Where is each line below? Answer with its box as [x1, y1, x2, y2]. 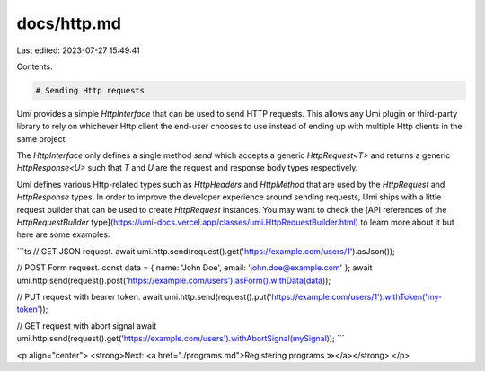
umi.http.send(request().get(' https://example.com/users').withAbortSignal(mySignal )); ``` [16, 333, 345, 344]
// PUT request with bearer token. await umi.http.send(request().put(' [16, 291, 272, 302]
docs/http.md [16, 13, 121, 33]
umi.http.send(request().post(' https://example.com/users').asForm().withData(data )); [16, 275, 331, 286]
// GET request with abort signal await [16, 320, 157, 331]
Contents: [16, 61, 53, 72]
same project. [16, 133, 67, 144]
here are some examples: [16, 229, 110, 240]
